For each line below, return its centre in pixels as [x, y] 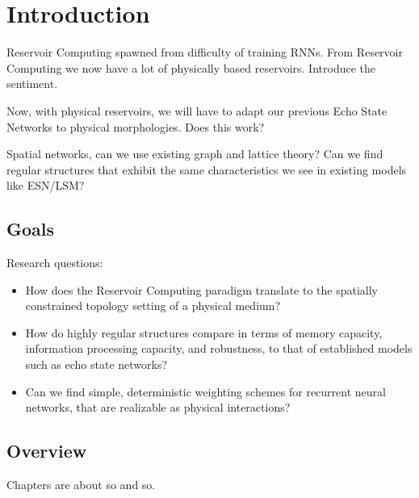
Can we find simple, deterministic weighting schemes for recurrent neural [205, 391]
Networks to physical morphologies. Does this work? [136, 126]
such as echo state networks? [96, 364]
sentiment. [32, 84]
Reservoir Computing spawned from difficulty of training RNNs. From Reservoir [205, 52]
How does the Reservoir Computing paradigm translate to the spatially [202, 289]
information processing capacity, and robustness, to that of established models [219, 348]
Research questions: [55, 263]
